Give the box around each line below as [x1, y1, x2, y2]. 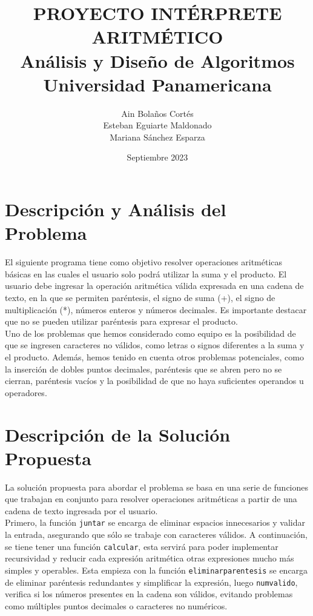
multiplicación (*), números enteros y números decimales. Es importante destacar [5, 303, 307, 316]
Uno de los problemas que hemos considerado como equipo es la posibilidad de [5, 326, 296, 339]
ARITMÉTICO [91, 24, 223, 49]
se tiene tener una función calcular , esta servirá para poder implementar [5, 540, 278, 552]
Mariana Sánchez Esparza [110, 130, 205, 143]
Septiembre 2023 [127, 151, 188, 164]
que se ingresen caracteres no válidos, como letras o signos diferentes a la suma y [5, 339, 305, 351]
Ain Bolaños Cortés [121, 107, 194, 119]
